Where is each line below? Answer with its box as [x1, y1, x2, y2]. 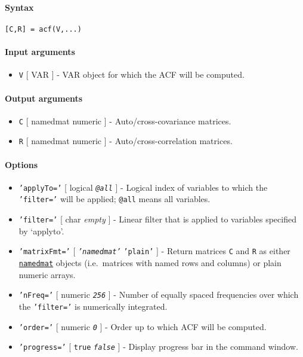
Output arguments [5, 91, 83, 104]
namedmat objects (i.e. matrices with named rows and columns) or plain [18, 257, 282, 269]
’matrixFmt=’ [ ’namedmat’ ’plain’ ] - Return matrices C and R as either [18, 245, 290, 257]
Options [5, 158, 38, 170]
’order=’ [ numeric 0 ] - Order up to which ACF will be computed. [18, 320, 267, 332]
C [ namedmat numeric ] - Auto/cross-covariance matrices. [18, 114, 231, 127]
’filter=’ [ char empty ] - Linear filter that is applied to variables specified [18, 213, 296, 225]
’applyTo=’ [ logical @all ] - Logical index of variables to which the [18, 181, 268, 193]
